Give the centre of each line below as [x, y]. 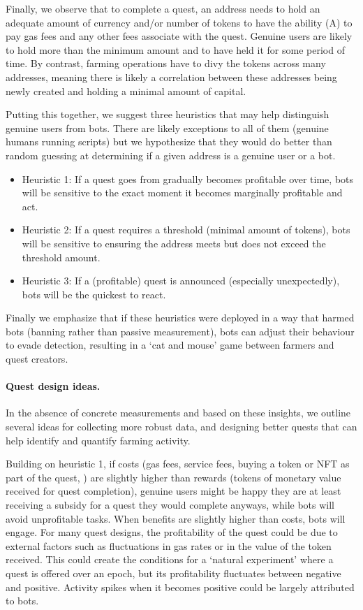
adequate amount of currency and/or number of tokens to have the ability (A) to [179, 22]
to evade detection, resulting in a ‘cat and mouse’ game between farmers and [170, 345]
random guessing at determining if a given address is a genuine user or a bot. [171, 155]
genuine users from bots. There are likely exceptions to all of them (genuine [167, 128]
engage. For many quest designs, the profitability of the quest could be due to [172, 532]
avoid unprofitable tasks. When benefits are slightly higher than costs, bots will [176, 518]
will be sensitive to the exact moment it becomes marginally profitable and [182, 193]
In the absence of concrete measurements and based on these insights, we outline [178, 413]
